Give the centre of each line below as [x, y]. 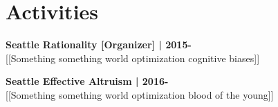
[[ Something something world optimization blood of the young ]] [140, 94]
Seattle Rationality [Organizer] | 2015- [99, 45]
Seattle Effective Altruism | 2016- [87, 81]
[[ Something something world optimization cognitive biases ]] [133, 58]
